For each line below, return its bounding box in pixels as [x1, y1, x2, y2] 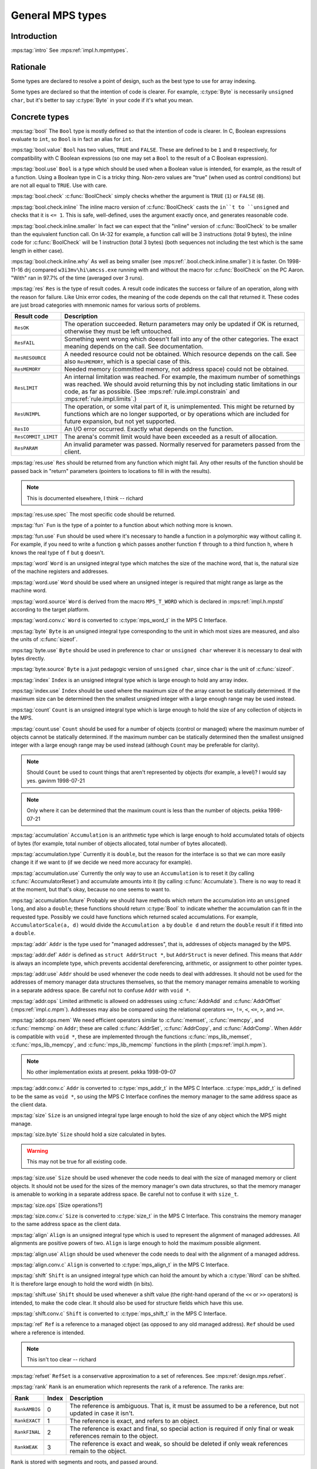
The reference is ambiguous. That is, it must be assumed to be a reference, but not [69, 1401, 299, 1410]
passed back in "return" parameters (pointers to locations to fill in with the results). [11, 467, 211, 474]
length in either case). [11, 247, 64, 254]
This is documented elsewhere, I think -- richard [26, 494, 143, 502]
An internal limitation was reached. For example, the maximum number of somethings [64, 373, 301, 381]
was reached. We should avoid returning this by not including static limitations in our [64, 380, 298, 388]
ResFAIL [14, 340, 35, 346]
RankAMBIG [14, 1406, 41, 1413]
